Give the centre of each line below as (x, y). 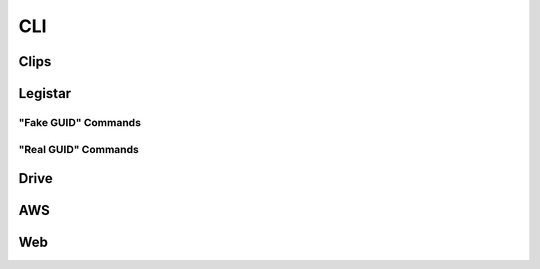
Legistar (45, 93)
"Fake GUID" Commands (80, 122)
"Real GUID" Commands (78, 149)
